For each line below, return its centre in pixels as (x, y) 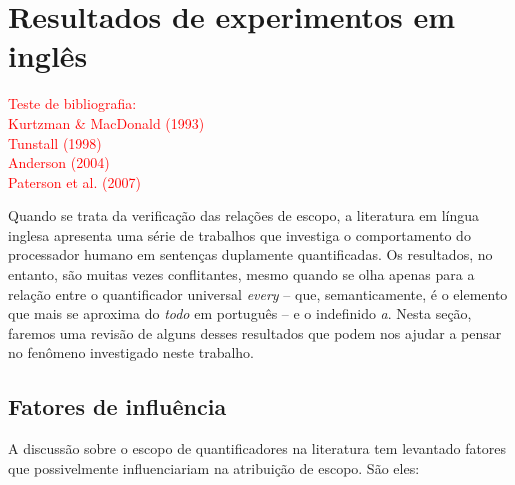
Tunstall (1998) (55, 142)
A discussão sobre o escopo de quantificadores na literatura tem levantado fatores (257, 448)
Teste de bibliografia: (72, 103)
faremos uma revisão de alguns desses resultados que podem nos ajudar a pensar (255, 332)
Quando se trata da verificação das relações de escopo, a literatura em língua (244, 215)
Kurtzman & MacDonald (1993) (106, 122)
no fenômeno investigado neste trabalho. (131, 352)
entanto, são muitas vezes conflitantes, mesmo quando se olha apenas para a (241, 274)
